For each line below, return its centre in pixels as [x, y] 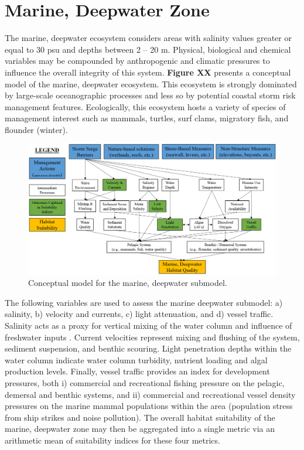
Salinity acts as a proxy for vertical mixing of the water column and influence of [148, 325]
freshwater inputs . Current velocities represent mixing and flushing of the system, [152, 337]
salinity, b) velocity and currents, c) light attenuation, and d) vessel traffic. [139, 314]
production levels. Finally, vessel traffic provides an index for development [137, 371]
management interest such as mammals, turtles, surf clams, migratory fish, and [147, 118]
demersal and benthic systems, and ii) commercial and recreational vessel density [150, 394]
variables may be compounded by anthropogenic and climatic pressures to [137, 61]
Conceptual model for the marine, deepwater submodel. [128, 283]
